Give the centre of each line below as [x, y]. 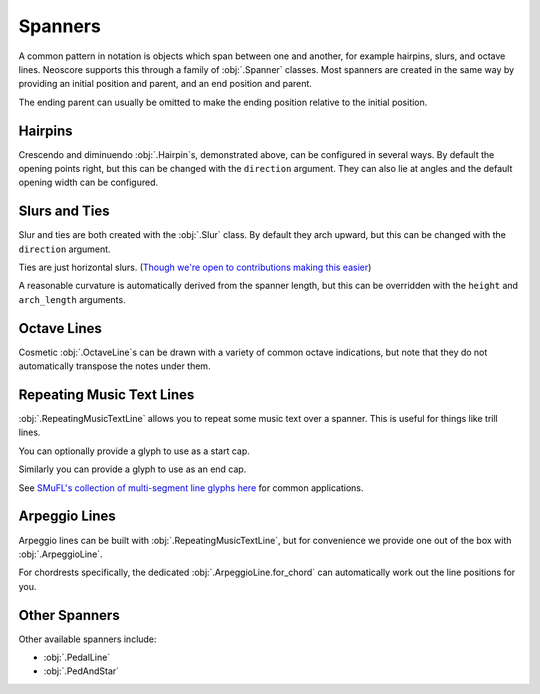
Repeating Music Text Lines [106, 394]
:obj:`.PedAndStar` [81, 671]
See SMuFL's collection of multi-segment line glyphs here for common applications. [191, 487]
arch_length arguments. [72, 299]
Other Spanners [69, 615]
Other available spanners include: [87, 639]
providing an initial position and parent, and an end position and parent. [165, 84]
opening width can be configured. [88, 182]
